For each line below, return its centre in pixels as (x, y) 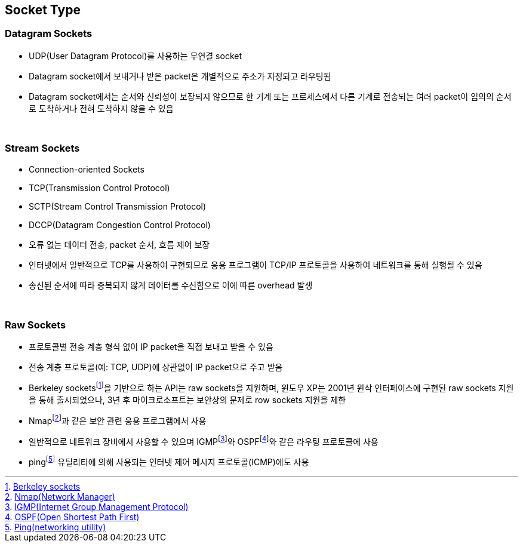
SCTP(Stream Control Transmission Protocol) (118, 206)
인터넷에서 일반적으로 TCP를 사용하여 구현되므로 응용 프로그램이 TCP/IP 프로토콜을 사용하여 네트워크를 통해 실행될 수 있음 (256, 265)
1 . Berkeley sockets (43, 486)
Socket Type (43, 10)
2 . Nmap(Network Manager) (60, 496)
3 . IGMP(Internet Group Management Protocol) (97, 506)
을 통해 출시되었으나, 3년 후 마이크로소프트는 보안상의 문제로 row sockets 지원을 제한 (187, 400)
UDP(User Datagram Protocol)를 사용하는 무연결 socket (135, 56)
